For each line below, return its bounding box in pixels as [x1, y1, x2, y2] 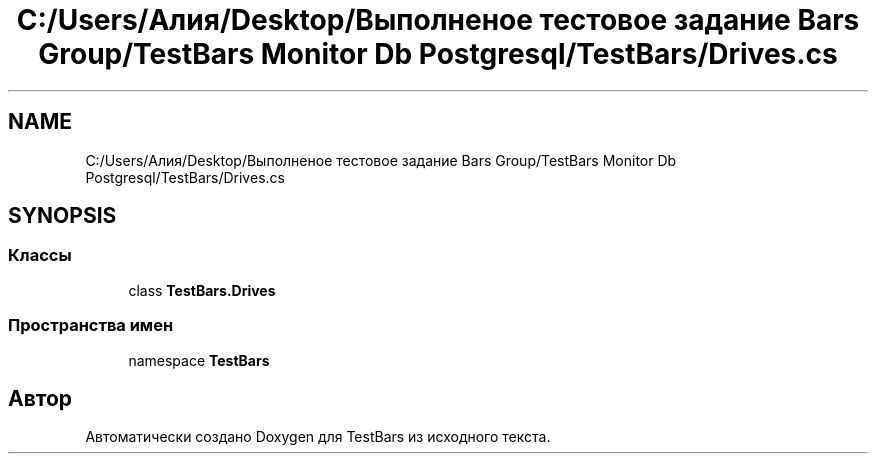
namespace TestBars [128, 351, 270, 369]
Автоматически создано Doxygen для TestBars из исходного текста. [85, 428, 551, 446]
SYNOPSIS [8, 203, 117, 229]
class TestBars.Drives [128, 281, 276, 299]
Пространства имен [8, 315, 174, 336]
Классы [8, 245, 72, 266]
